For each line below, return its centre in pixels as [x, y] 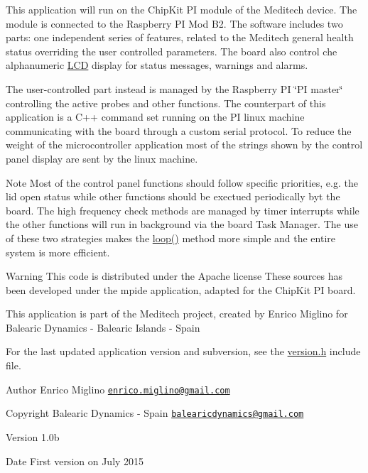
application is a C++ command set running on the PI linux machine [155, 117]
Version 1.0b [33, 436]
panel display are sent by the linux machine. [102, 158]
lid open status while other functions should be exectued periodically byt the [173, 196]
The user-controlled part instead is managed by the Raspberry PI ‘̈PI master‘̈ [174, 88]
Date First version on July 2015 [75, 461]
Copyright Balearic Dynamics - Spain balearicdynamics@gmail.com [155, 413]
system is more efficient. [58, 252]
